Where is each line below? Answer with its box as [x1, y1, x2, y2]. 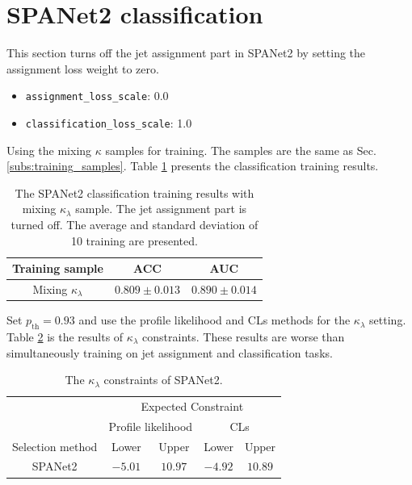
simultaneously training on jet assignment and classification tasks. [6, 344, 333, 361]
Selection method [12, 437, 98, 454]
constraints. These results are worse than [142, 328, 345, 345]
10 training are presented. [70, 232, 198, 249]
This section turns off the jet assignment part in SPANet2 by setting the [6, 44, 366, 61]
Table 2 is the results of [6, 328, 124, 345]
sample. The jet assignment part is [75, 200, 247, 217]
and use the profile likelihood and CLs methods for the [78, 311, 351, 328]
